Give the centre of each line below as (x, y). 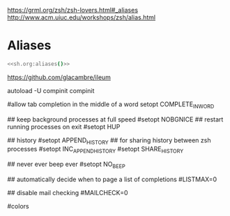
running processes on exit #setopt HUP (64, 126)
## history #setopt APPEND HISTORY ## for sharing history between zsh (109, 141)
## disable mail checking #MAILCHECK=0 (68, 193)
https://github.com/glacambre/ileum (59, 77)
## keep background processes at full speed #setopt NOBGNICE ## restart (115, 119)
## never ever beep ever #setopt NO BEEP (66, 165)
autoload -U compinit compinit (51, 90)
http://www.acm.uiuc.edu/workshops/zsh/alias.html (81, 17)
